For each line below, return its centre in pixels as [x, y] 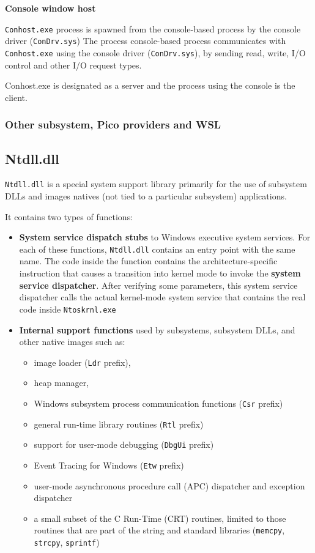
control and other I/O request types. [73, 65]
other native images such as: [72, 342]
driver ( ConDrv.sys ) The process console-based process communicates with [146, 41]
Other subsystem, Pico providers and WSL [113, 124]
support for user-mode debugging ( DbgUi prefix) [124, 444]
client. [16, 97]
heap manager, [61, 383]
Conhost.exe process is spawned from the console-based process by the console [153, 28]
